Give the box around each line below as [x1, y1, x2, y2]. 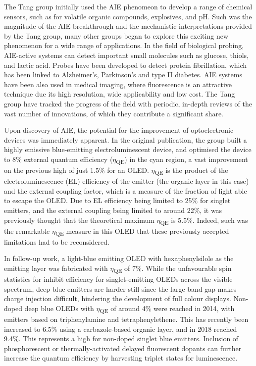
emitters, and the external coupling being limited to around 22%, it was [4, 205, 222, 215]
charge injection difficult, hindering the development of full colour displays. [4, 293, 231, 304]
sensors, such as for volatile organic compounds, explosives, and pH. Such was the [4, 11, 252, 21]
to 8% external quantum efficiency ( [4, 154, 113, 164]
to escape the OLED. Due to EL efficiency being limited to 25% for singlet [4, 195, 231, 206]
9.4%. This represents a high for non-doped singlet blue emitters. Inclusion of [4, 333, 239, 344]
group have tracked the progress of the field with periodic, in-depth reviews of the [4, 98, 252, 108]
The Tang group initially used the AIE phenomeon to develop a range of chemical [4, 1, 253, 11]
